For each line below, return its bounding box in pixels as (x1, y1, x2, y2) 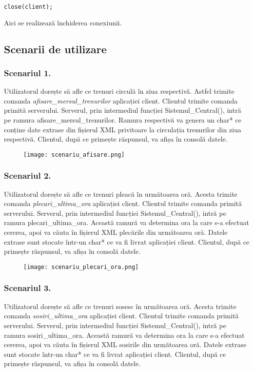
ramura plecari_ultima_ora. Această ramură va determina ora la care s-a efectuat (4, 217, 249, 227)
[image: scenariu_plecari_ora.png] (23, 263, 139, 270)
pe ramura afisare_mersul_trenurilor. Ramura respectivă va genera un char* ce (4, 115, 241, 125)
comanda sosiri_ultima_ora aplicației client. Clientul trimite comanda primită (4, 310, 239, 321)
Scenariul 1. (4, 66, 51, 79)
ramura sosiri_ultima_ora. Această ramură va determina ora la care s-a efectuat (4, 330, 245, 340)
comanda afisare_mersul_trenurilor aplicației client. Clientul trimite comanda (4, 95, 238, 105)
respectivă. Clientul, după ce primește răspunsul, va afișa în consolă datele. (4, 134, 228, 144)
